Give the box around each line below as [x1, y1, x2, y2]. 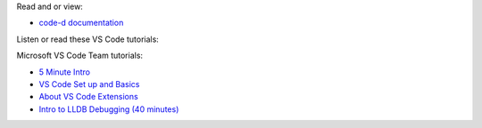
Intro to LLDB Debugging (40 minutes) [38, 103, 179, 115]
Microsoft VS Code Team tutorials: [16, 50, 143, 61]
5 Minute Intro [38, 67, 91, 77]
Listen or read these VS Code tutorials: [16, 34, 160, 44]
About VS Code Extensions [38, 92, 138, 102]
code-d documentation [38, 18, 124, 28]
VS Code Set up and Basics [38, 78, 140, 89]
